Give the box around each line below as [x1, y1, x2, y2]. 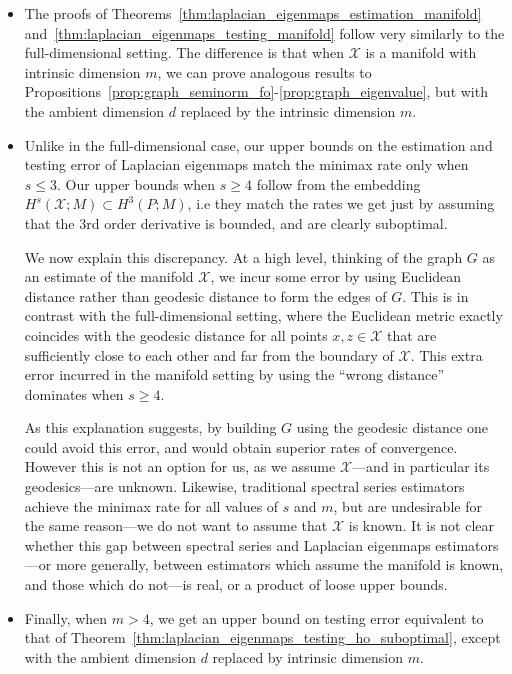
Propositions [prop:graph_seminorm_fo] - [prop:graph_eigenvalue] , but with [24, 81, 488, 102]
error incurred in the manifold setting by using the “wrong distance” [24, 364, 445, 385]
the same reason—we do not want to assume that [24, 515, 328, 536]
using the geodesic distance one [296, 417, 488, 438]
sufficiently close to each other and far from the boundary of [24, 344, 394, 365]
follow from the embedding [256, 173, 421, 194]
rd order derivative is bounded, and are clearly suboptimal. [86, 212, 448, 233]
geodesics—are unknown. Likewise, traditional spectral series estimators [24, 476, 465, 497]
